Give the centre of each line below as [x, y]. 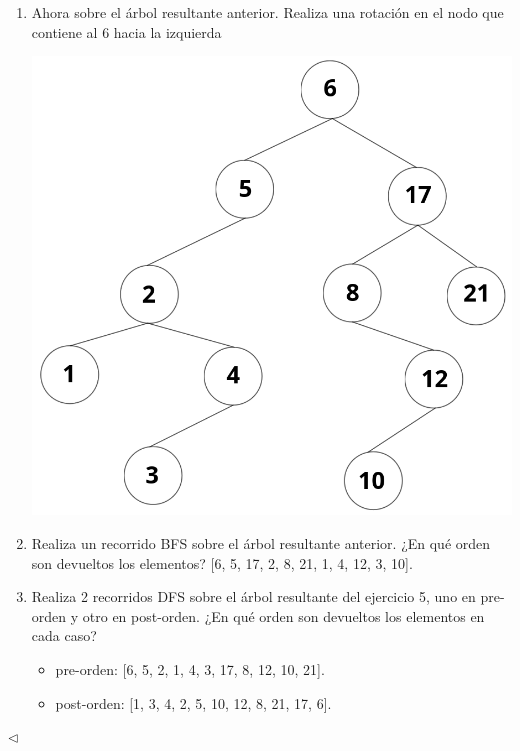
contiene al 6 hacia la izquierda [126, 31]
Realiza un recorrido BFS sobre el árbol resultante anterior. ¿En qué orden [261, 542]
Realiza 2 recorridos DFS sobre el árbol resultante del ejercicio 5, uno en [253, 596]
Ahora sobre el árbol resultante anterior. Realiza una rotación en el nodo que [267, 12]
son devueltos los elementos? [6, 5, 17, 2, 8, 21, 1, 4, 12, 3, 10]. [222, 562]
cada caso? [64, 635]
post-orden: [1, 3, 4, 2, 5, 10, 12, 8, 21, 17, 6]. [193, 702]
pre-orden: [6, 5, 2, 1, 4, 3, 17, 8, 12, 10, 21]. [190, 668]
